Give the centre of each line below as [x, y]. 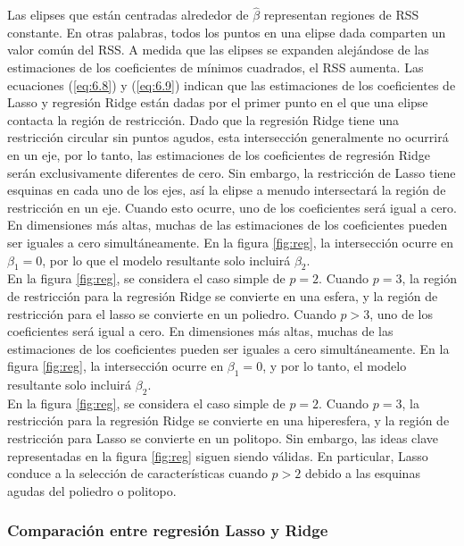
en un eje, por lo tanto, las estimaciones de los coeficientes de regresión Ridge [219, 154]
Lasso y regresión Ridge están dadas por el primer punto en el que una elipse [218, 102]
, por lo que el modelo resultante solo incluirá [166, 260]
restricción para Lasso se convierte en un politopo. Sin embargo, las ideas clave [223, 438]
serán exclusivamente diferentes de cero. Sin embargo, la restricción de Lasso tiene [232, 172]
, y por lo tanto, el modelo [335, 366]
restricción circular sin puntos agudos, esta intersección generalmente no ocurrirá [228, 137]
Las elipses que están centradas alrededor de [128, 15]
